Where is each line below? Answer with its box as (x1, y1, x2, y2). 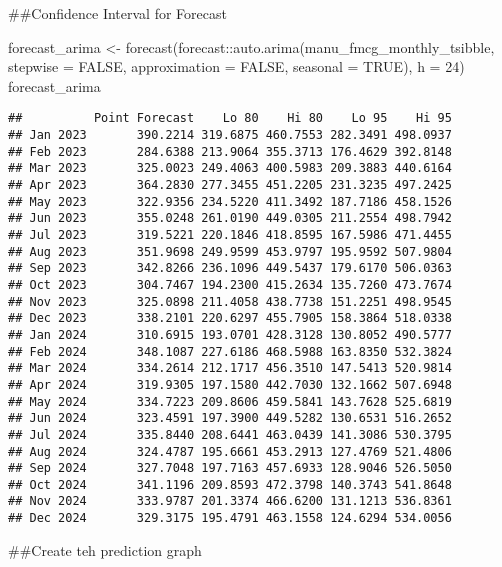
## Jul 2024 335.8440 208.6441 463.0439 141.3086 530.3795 (8, 427, 452, 442)
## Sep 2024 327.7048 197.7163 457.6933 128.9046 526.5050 (8, 461, 452, 476)
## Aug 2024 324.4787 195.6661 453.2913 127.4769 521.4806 (8, 444, 452, 459)
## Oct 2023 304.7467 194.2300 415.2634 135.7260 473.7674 (8, 277, 452, 292)
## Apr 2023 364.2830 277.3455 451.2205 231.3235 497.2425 (8, 178, 452, 192)
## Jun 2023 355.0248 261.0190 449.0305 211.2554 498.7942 (8, 211, 452, 226)
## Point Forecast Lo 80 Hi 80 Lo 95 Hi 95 (8, 111, 452, 126)
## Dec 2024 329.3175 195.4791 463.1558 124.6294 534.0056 (8, 511, 452, 526)
